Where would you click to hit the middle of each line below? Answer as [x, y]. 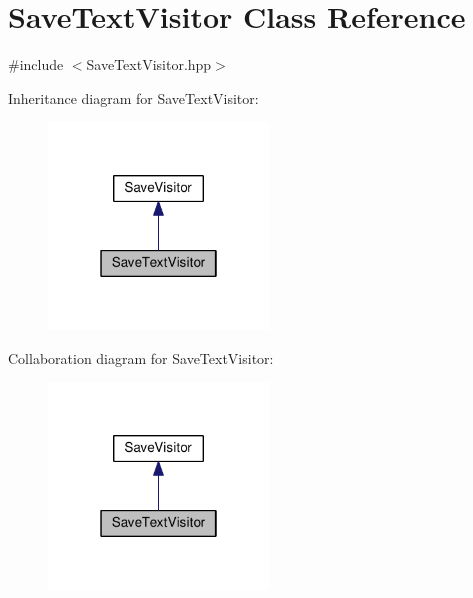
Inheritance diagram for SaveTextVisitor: [133, 97]
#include [36, 64]
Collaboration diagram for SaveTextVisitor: [141, 357]
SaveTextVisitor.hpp [149, 64]
